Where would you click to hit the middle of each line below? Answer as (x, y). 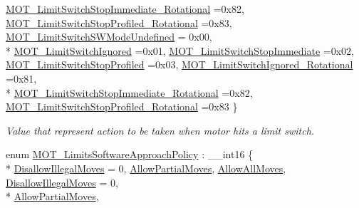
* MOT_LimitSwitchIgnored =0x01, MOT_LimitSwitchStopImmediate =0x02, (180, 50)
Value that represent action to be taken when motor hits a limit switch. (160, 130)
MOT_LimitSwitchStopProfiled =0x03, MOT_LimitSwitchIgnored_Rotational (179, 64)
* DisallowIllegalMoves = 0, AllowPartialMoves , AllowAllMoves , (146, 168)
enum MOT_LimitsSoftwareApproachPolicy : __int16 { (130, 154)
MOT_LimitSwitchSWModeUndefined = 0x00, (109, 37)
